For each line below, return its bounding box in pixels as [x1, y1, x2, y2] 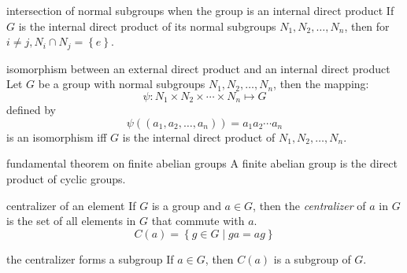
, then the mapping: [273, 76, 369, 92]
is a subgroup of [273, 250, 351, 267]
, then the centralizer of [253, 197, 366, 213]
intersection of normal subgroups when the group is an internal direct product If [6, 2, 394, 18]
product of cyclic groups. [6, 171, 126, 187]
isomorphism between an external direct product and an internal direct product [6, 60, 390, 76]
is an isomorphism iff [6, 128, 107, 145]
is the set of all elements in [6, 212, 136, 229]
